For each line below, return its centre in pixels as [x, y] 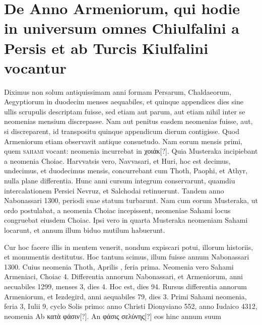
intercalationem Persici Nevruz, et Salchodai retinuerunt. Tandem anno [114, 190]
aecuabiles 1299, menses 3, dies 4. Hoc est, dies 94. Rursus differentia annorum [125, 286]
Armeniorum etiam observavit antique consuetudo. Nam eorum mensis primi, [123, 141]
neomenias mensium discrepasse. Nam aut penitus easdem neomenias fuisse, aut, [128, 121]
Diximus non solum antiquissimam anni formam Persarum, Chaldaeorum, [118, 91]
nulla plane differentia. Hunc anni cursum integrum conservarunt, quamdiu [120, 181]
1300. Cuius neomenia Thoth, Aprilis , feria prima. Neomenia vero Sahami [119, 266]
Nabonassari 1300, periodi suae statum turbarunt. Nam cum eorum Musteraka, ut [131, 200]
